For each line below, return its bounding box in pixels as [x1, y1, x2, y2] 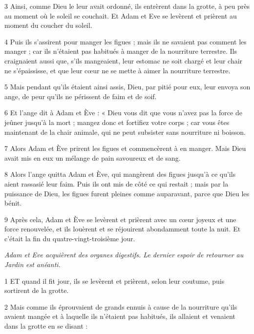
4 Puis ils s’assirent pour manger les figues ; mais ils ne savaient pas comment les [4, 36, 247, 46]
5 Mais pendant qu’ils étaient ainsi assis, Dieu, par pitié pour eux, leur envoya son [4, 82, 251, 92]
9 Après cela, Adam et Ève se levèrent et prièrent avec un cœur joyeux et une [4, 214, 236, 224]
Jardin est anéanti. [4, 259, 61, 270]
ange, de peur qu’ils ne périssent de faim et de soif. [4, 91, 157, 101]
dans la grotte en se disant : [4, 321, 88, 331]
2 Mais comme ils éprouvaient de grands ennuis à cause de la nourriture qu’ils [4, 301, 237, 312]
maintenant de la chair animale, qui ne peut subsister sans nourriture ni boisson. [4, 126, 246, 137]
